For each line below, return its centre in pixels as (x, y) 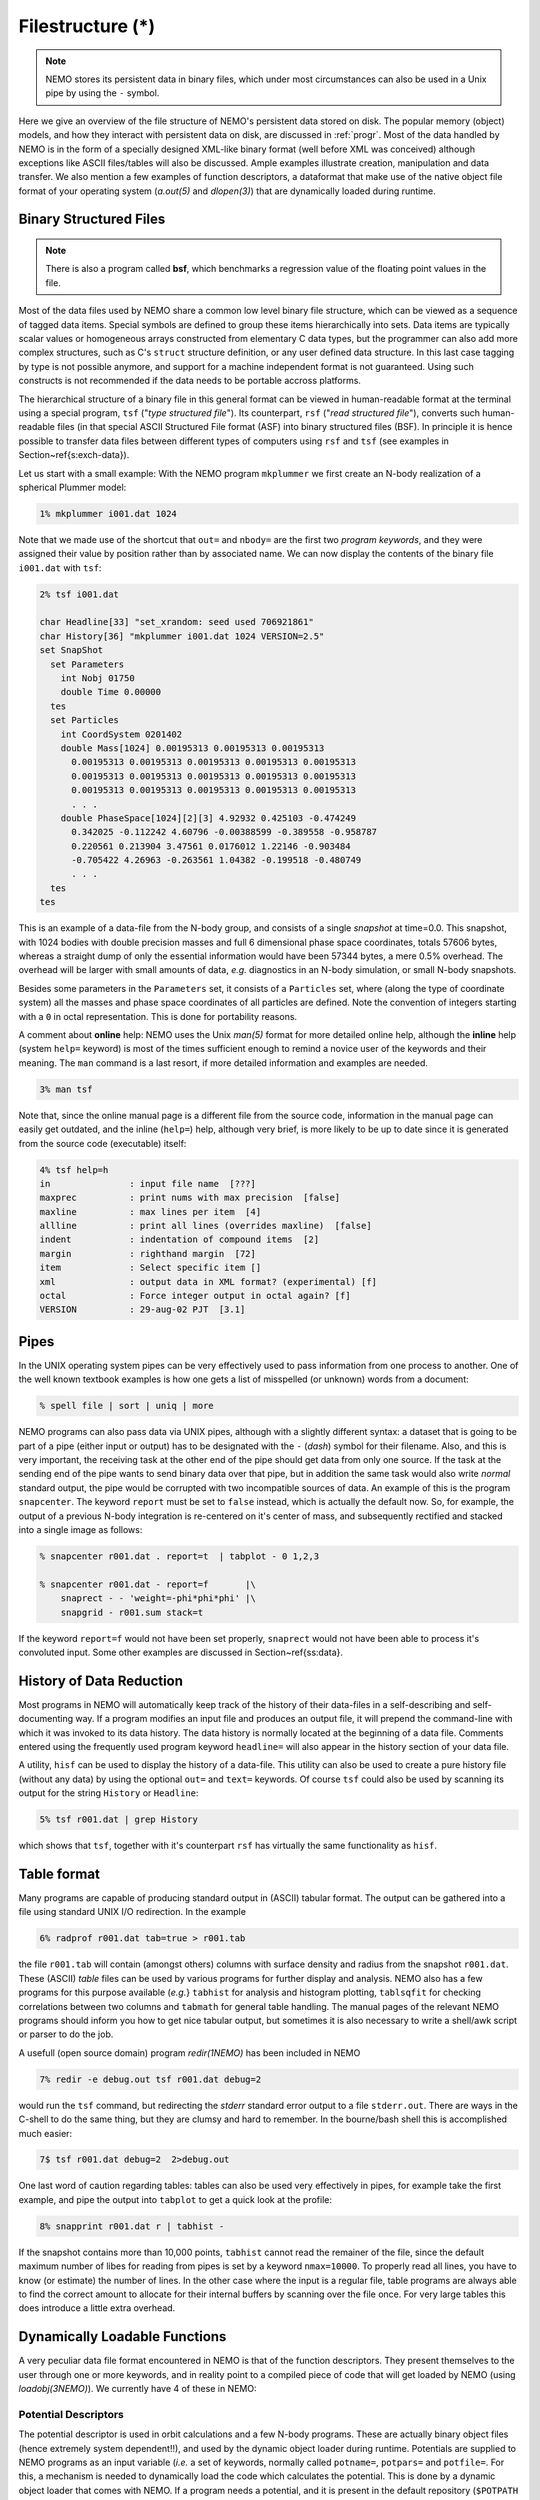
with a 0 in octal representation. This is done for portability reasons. (158, 1016)
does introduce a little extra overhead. (97, 2308)
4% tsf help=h (74, 1169)
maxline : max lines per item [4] (150, 1211)
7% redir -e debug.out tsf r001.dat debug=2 (150, 2079)
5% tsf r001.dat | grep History (119, 1819)
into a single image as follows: (80, 1529)
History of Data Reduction (101, 1680)
